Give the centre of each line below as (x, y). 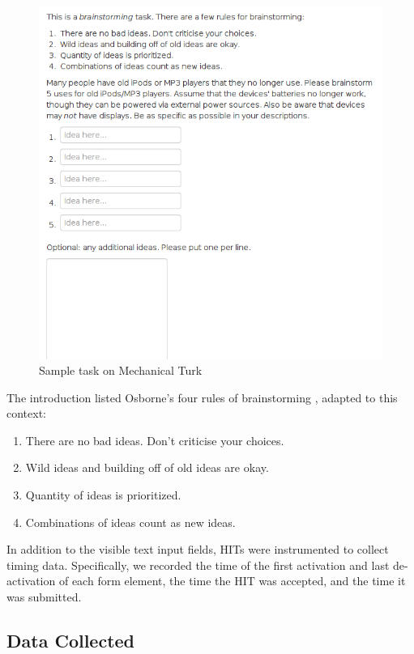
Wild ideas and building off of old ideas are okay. (147, 467)
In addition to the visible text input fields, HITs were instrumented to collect (198, 549)
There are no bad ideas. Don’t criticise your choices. (155, 440)
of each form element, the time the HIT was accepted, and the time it (232, 581)
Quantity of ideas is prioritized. (103, 495)
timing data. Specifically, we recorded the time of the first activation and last (198, 565)
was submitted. (44, 597)
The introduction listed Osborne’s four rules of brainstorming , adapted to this (202, 397)
